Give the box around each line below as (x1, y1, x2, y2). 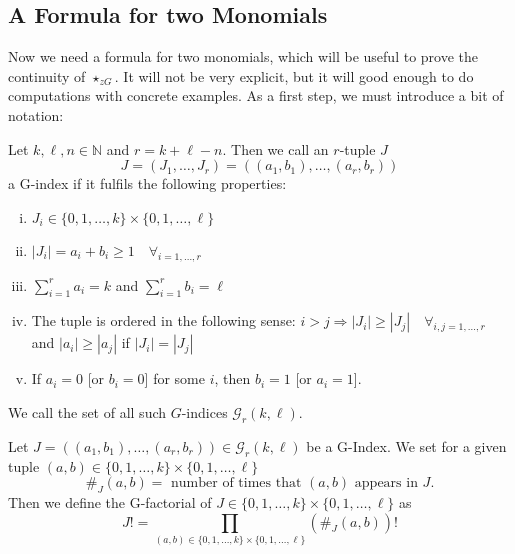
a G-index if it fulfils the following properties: (8, 173, 287, 194)
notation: (8, 104, 64, 125)
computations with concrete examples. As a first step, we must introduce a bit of (8, 85, 504, 106)
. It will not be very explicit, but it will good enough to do (114, 65, 474, 86)
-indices (181, 401, 228, 422)
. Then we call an (222, 138, 329, 159)
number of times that (171, 476, 302, 491)
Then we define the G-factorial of (8, 491, 212, 512)
